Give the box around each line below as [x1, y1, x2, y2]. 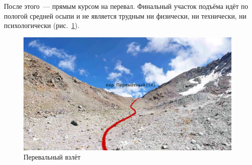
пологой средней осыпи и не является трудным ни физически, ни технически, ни [4, 10, 247, 21]
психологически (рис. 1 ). [4, 20, 79, 30]
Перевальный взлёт [24, 152, 81, 162]
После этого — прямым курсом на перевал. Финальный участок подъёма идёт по [4, 1, 248, 11]
